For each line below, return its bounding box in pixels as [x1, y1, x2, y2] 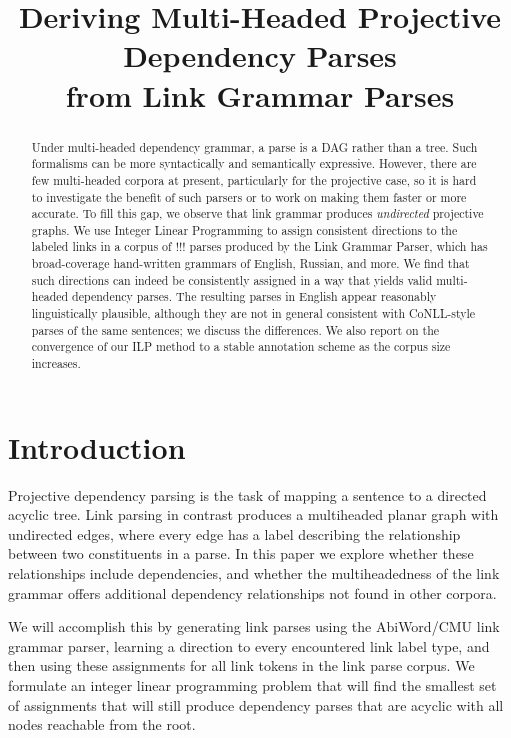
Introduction [8, 426, 186, 467]
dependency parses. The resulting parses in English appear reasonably [72, 288, 437, 305]
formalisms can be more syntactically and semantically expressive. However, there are [31, 155, 477, 172]
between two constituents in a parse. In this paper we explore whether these [8, 543, 474, 564]
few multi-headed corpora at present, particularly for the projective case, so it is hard [31, 171, 477, 188]
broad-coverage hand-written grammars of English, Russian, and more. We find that [31, 255, 470, 272]
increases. [31, 355, 81, 372]
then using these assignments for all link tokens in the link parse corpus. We [8, 655, 475, 676]
